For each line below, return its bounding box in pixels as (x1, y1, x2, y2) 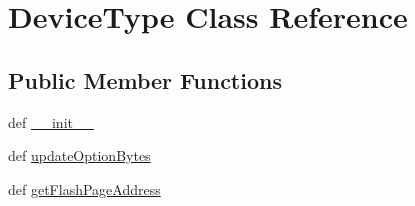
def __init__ (8, 111, 94, 132)
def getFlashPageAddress (8, 178, 161, 199)
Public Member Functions (8, 64, 282, 95)
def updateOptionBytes (8, 145, 151, 166)
